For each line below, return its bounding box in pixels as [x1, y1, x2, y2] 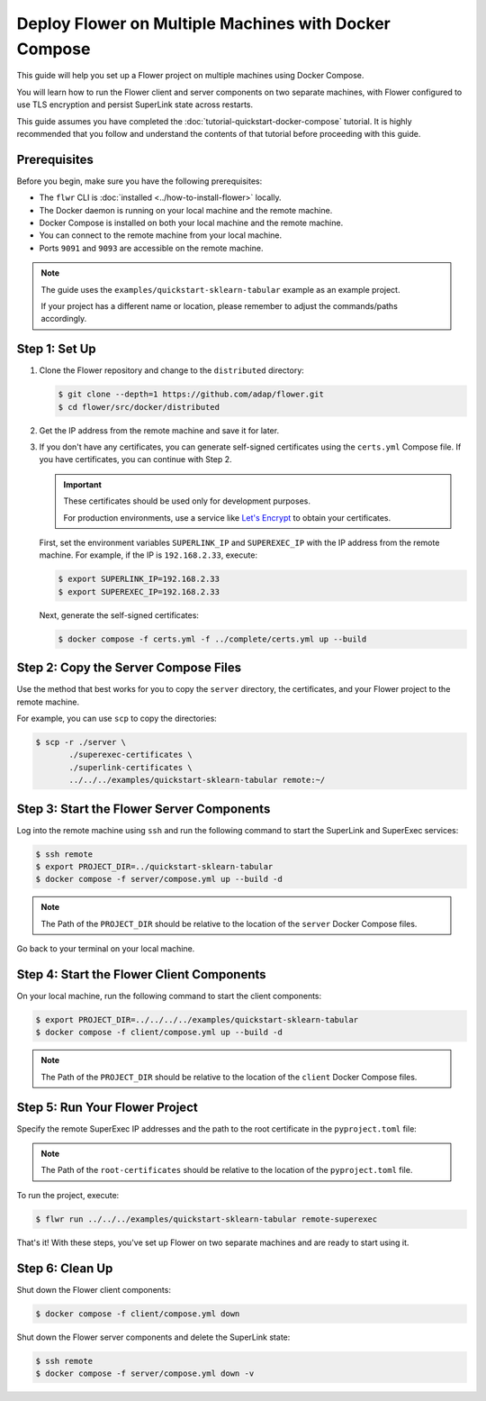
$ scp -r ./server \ [35, 737, 126, 747]
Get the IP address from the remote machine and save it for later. [39, 424, 279, 436]
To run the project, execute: [16, 1189, 120, 1200]
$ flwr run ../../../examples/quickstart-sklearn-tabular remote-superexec [35, 1214, 378, 1224]
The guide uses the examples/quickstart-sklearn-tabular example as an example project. [40, 284, 400, 295]
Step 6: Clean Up [16, 1260, 113, 1276]
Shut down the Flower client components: [16, 1284, 171, 1295]
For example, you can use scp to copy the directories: [16, 713, 218, 723]
